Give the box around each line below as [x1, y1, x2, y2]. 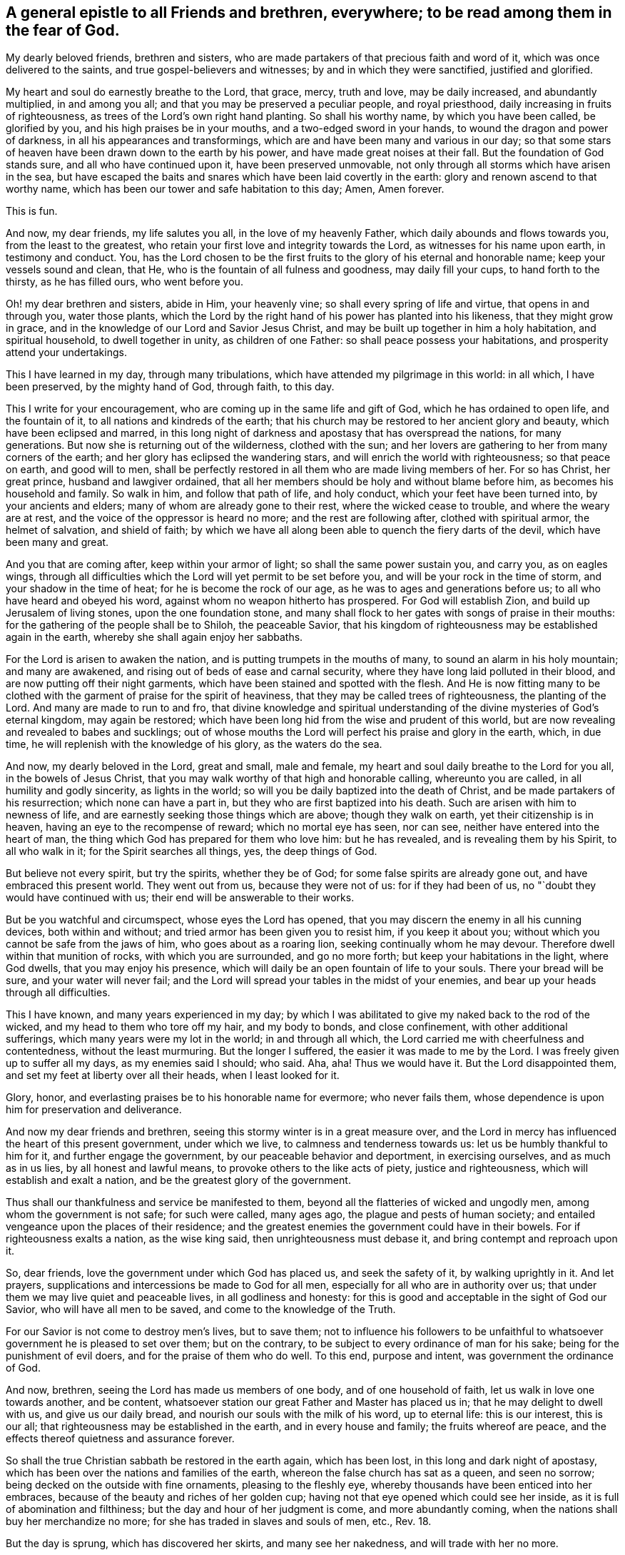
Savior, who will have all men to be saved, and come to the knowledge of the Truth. [6, 1303, 396, 1316]
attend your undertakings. [6, 346, 127, 359]
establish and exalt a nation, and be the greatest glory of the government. [6, 1174, 351, 1187]
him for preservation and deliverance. [6, 1103, 182, 1116]
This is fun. [6, 205, 58, 218]
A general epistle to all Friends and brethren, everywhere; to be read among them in [6, 4, 612, 21]
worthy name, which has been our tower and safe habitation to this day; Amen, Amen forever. [6, 183, 444, 196]
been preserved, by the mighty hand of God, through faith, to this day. [6, 380, 335, 393]
